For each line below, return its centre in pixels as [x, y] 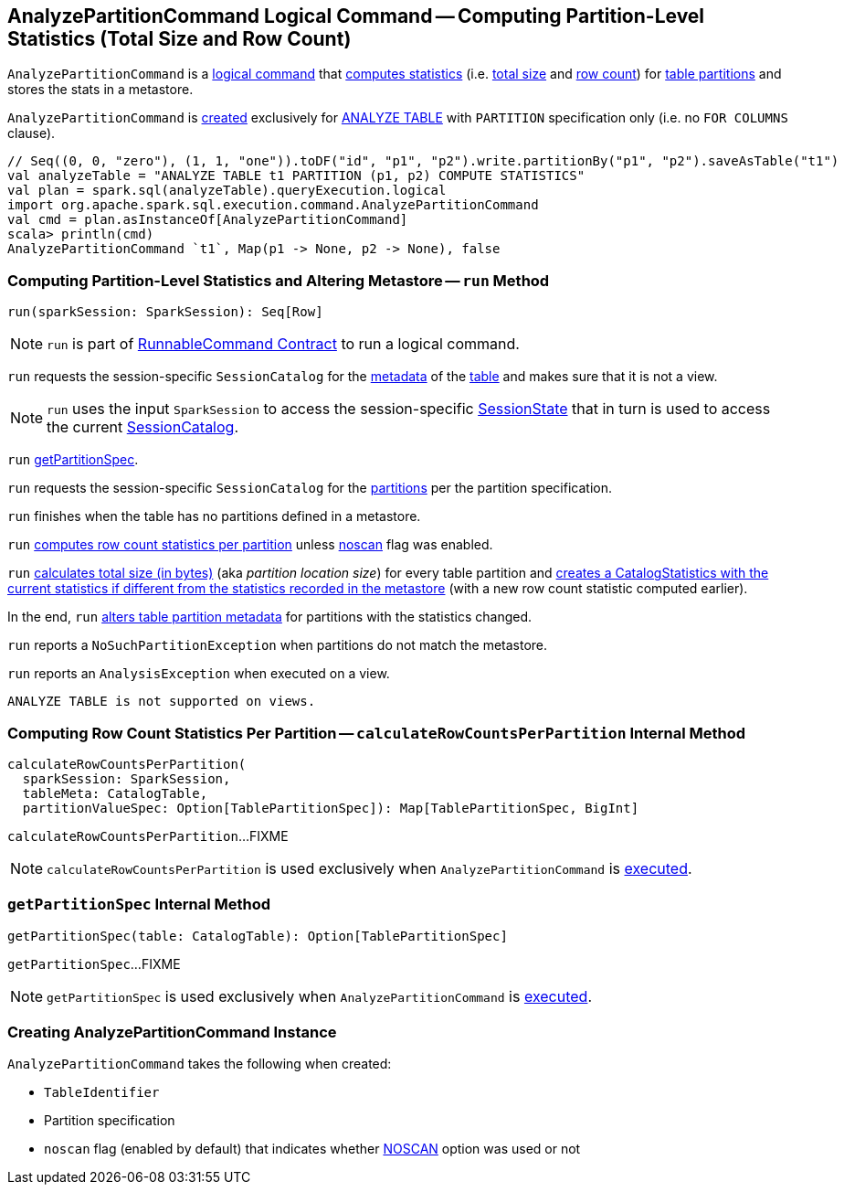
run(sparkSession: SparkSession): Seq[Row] [165, 312]
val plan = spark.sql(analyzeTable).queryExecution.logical [227, 191]
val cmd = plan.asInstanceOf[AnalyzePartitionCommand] [208, 220]
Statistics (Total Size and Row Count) [179, 39]
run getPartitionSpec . [73, 460]
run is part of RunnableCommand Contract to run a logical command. [283, 344]
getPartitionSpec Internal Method [139, 905]
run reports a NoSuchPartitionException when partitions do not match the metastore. [278, 645]
